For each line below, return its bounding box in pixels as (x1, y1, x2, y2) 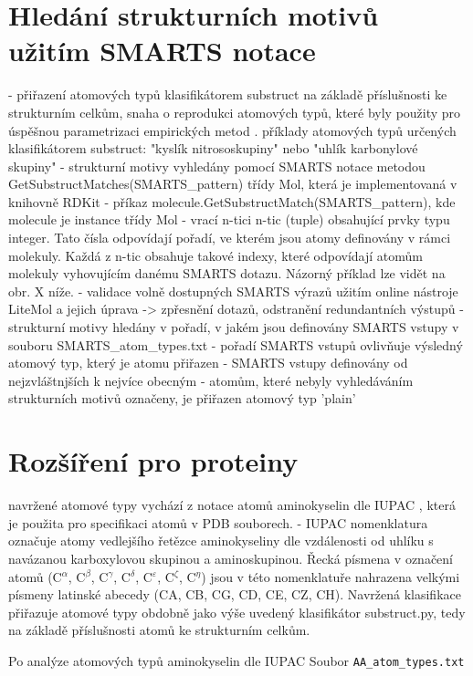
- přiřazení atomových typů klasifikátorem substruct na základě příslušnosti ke (8, 85, 447, 104)
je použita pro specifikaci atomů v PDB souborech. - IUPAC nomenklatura (8, 513, 428, 532)
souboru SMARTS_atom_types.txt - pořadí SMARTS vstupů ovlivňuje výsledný (8, 335, 463, 354)
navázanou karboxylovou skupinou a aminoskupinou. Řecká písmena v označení (8, 548, 454, 567)
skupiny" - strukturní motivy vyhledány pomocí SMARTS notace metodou (8, 156, 426, 175)
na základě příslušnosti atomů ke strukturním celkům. (8, 620, 310, 640)
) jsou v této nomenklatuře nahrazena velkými (201, 567, 460, 586)
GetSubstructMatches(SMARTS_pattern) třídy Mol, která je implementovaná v (8, 174, 457, 193)
